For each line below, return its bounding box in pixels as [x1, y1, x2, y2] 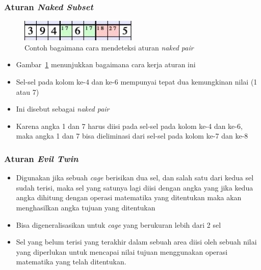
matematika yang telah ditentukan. [16, 256, 126, 267]
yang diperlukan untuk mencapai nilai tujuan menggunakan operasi [16, 246, 228, 257]
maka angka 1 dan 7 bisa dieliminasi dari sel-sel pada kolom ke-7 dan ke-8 [16, 130, 248, 141]
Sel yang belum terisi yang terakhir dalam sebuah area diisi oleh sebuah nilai [16, 236, 257, 247]
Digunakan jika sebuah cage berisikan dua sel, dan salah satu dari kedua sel [16, 172, 254, 183]
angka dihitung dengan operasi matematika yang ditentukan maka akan [16, 192, 242, 203]
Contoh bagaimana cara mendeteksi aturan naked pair [24, 42, 194, 52]
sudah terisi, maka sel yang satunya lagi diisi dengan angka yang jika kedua [16, 182, 253, 193]
